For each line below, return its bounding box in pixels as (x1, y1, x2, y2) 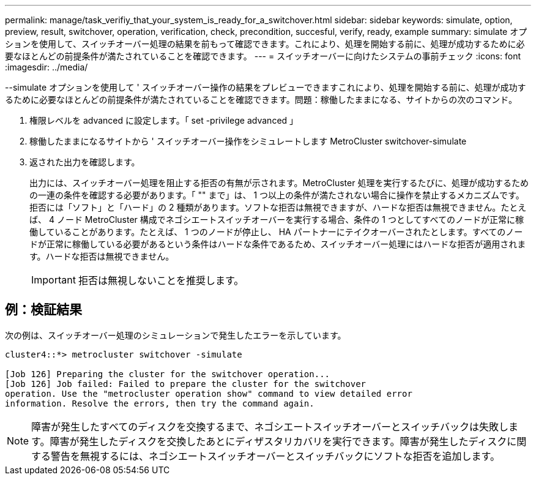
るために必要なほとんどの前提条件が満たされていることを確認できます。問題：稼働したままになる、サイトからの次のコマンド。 (5, 94, 518, 105)
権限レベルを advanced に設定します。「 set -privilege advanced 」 (29, 115, 299, 126)
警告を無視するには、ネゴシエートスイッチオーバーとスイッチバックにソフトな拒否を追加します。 (51, 449, 500, 462)
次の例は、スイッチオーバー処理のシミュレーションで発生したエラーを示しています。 (5, 329, 346, 340)
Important (31, 274, 76, 286)
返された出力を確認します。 (29, 157, 140, 167)
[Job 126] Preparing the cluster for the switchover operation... (5, 369, 330, 379)
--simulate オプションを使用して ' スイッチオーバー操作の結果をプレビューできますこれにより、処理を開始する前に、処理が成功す (5, 82, 526, 92)
